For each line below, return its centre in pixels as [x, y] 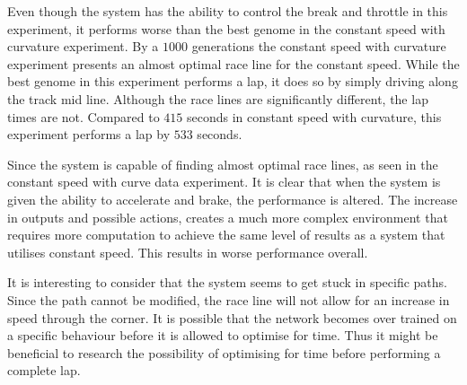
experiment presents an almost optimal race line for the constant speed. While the [233, 63]
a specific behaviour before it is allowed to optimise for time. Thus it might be [223, 335]
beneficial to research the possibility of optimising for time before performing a [224, 352]
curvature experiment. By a [83, 46]
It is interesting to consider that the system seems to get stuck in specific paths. [227, 282]
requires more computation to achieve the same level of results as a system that [226, 235]
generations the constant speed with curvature [319, 46]
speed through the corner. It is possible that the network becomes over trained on [232, 317]
